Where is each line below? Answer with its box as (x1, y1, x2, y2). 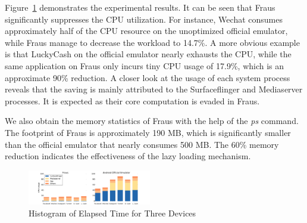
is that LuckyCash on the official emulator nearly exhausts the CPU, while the (5, 48, 292, 60)
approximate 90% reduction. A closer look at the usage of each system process (5, 71, 290, 83)
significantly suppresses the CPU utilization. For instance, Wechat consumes (5, 13, 283, 25)
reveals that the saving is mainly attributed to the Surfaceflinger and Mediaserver (5, 83, 303, 95)
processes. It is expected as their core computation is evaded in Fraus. (5, 94, 260, 107)
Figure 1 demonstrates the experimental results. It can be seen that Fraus (5, 1, 275, 13)
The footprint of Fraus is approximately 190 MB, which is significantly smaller (5, 126, 291, 138)
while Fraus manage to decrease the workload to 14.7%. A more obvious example (5, 36, 300, 48)
